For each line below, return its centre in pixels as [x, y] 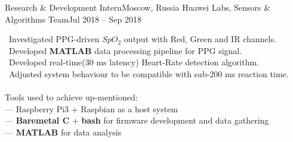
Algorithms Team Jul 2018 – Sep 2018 [73, 19]
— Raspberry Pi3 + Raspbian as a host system [92, 108]
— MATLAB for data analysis [63, 132]
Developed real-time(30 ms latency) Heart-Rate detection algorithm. [134, 62]
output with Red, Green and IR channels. [200, 39]
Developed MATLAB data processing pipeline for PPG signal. [125, 50]
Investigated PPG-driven [54, 39]
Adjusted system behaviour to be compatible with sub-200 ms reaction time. [149, 73]
